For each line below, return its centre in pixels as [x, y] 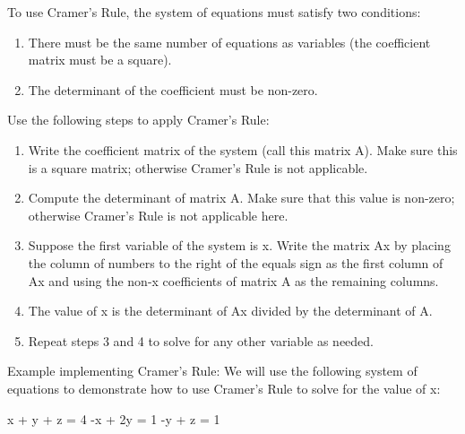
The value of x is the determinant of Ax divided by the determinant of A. [230, 311]
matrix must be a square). [100, 60]
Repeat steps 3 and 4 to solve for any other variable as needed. [201, 340]
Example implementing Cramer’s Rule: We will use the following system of [212, 371]
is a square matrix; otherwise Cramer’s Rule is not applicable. [198, 167]
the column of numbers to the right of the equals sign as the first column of [236, 262]
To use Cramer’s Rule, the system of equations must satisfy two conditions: [214, 12]
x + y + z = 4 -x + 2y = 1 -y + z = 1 [114, 418]
